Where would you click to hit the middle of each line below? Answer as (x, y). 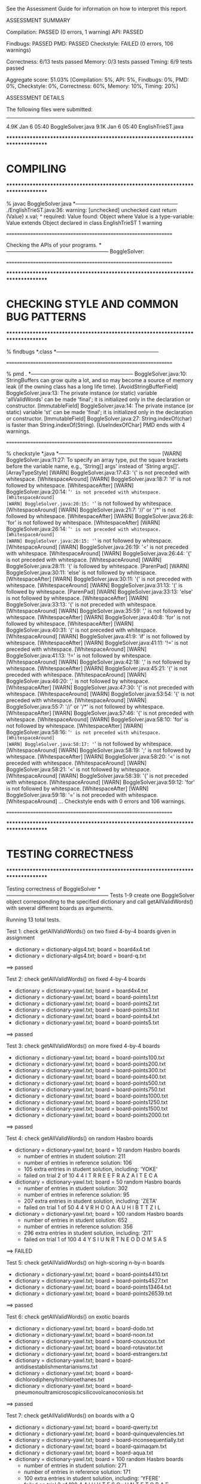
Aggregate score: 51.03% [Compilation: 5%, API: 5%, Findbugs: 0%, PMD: (98, 80)
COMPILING (36, 169)
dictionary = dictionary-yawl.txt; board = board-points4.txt (87, 1016)
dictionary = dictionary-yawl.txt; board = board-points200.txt (90, 1064)
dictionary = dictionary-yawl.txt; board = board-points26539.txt (93, 1293)
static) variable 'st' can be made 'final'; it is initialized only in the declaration (100, 412)
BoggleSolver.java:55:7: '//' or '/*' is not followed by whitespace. (85, 706)
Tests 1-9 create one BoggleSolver (152, 895)
